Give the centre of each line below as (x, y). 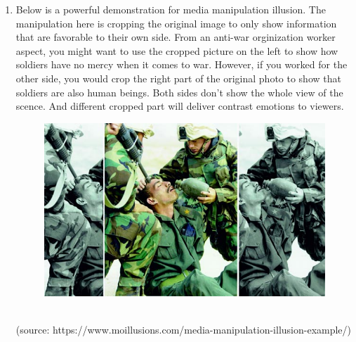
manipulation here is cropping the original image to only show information (176, 23)
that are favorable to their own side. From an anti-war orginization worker (176, 37)
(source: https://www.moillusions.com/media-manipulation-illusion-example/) (184, 330)
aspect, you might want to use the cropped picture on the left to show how (177, 50)
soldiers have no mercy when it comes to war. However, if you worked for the (182, 64)
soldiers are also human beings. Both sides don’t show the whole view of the (179, 92)
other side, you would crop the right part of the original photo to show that (178, 78)
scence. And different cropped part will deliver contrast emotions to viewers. (180, 106)
